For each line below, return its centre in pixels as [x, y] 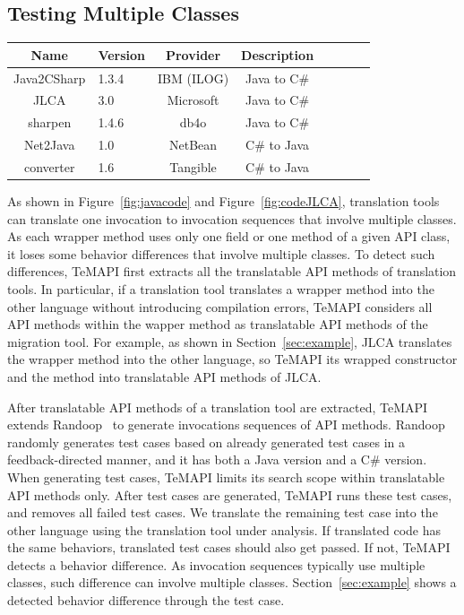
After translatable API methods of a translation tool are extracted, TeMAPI [218, 407]
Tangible [193, 166]
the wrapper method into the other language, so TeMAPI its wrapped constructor [232, 359]
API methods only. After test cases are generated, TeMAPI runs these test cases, [230, 494]
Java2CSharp [50, 78]
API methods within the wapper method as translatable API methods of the [218, 324]
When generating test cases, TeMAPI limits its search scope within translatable [226, 476]
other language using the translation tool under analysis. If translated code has [224, 529]
